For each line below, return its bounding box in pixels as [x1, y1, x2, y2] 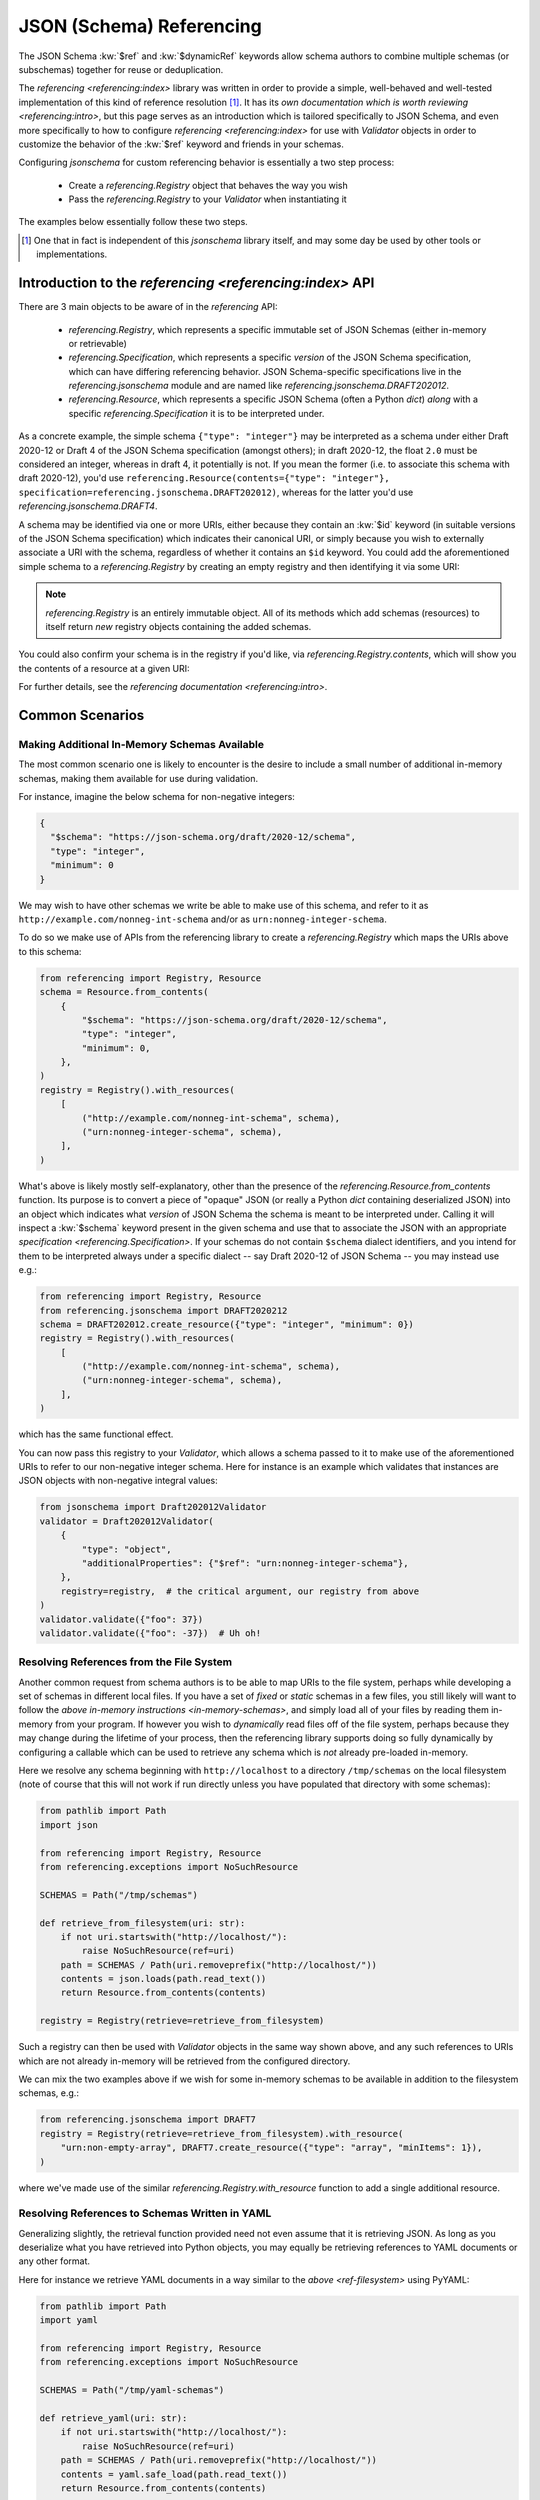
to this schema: [18, 945, 82, 957]
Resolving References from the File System [18, 1655, 233, 1669]
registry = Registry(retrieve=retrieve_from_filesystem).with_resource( [39, 2128, 404, 2139]
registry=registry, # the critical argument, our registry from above [60, 1585, 420, 1597]
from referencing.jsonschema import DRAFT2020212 [39, 1305, 288, 1316]
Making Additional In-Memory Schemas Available [18, 737, 265, 751]
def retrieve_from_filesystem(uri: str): [39, 1917, 246, 1929]
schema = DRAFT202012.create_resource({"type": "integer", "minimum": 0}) [39, 1318, 415, 1330]
